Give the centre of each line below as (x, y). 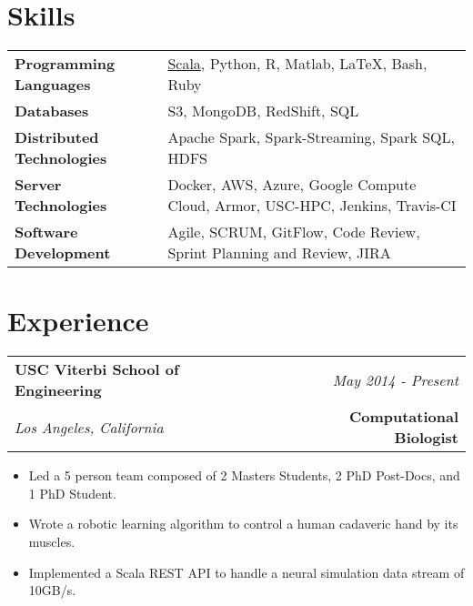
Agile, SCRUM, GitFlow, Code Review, (294, 232)
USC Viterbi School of (97, 369)
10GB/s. (52, 590)
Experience (78, 321)
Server (38, 185)
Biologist (426, 438)
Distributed (57, 137)
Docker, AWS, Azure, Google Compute (292, 185)
